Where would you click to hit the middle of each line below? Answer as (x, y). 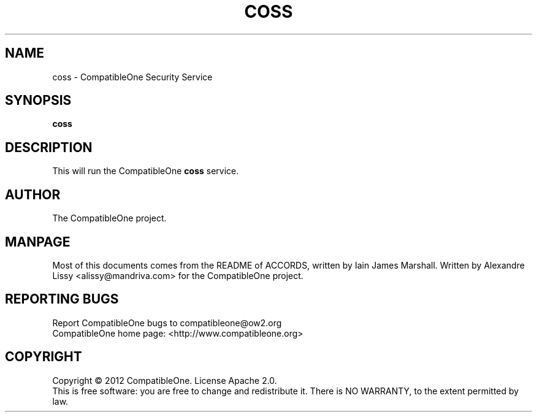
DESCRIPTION (49, 147)
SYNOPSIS (38, 101)
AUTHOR (33, 194)
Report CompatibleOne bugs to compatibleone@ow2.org (167, 323)
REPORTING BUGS (62, 299)
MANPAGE (38, 242)
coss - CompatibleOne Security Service (132, 77)
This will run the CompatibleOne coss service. (146, 171)
